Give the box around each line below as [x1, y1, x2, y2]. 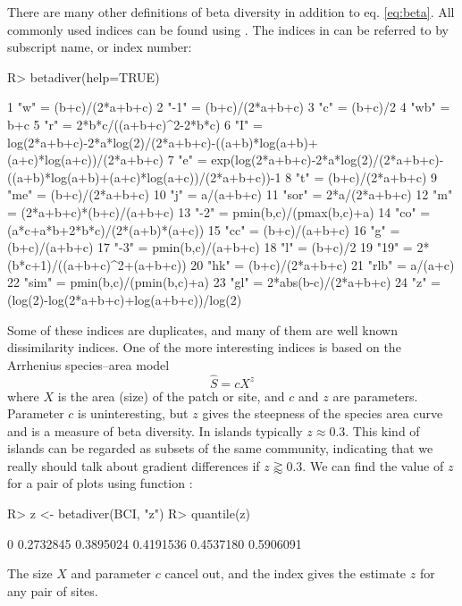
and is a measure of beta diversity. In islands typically [7, 421, 303, 440]
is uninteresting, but [78, 404, 189, 423]
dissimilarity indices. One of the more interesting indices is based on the [7, 338, 401, 357]
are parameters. [332, 386, 418, 405]
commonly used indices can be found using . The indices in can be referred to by [7, 20, 449, 38]
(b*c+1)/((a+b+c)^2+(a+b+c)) [7, 255, 187, 274]
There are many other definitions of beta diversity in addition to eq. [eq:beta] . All [7, 3, 455, 21]
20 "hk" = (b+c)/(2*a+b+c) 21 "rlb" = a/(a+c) [190, 255, 455, 274]
